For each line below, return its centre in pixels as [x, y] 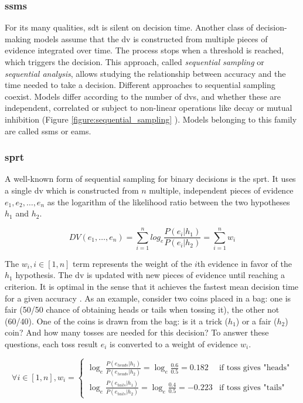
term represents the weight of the [132, 263]
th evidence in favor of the [244, 263]
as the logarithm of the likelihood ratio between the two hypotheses [168, 201]
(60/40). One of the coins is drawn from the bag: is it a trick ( [117, 321]
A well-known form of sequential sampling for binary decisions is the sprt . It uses [150, 179]
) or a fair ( [256, 321]
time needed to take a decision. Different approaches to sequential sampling [140, 85]
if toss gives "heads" [254, 368]
